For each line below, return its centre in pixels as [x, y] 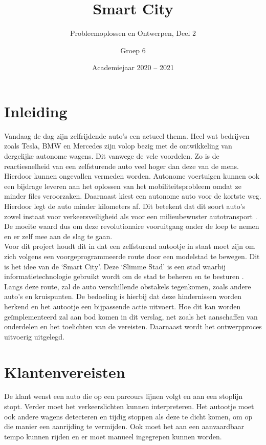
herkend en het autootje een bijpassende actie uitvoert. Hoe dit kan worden [123, 306]
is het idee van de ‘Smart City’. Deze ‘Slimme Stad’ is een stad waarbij [115, 266]
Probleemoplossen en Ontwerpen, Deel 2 [133, 33]
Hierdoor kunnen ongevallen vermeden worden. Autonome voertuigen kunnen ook [132, 176]
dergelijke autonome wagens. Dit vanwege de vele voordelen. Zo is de [112, 156]
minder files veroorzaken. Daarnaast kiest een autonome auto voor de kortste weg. [133, 196]
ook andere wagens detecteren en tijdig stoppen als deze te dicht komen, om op [128, 416]
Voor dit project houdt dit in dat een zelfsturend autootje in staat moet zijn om [130, 246]
